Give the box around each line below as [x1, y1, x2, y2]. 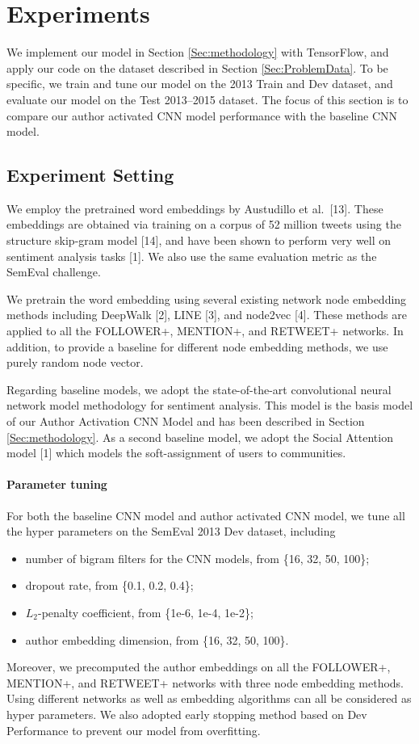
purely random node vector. [6, 354, 144, 371]
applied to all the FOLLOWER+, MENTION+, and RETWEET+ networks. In [6, 322, 404, 339]
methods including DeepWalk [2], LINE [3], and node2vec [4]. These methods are [6, 306, 407, 323]
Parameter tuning [6, 476, 107, 493]
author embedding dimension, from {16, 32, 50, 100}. [25, 631, 289, 648]
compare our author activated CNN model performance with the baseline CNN [6, 107, 398, 124]
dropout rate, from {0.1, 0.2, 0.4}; [25, 577, 194, 594]
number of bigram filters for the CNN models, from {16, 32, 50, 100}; [25, 549, 370, 566]
